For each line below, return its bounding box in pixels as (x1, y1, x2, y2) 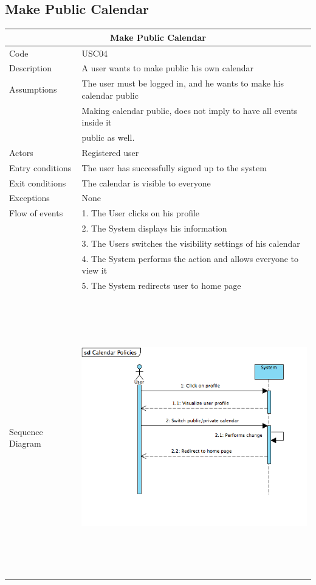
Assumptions (9, 83, 57, 96)
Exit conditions (9, 176, 66, 189)
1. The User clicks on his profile (81, 207, 200, 219)
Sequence (9, 425, 43, 438)
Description (9, 62, 52, 74)
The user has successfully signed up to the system (81, 161, 267, 174)
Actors (9, 146, 33, 158)
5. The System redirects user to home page (81, 279, 241, 292)
